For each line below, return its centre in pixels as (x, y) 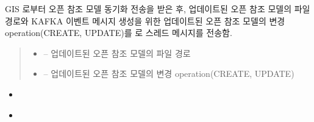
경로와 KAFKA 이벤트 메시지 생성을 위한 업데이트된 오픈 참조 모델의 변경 (145, 20)
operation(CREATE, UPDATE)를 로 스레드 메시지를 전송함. (119, 33)
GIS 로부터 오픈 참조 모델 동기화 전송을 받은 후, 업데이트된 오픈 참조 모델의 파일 (158, 9)
